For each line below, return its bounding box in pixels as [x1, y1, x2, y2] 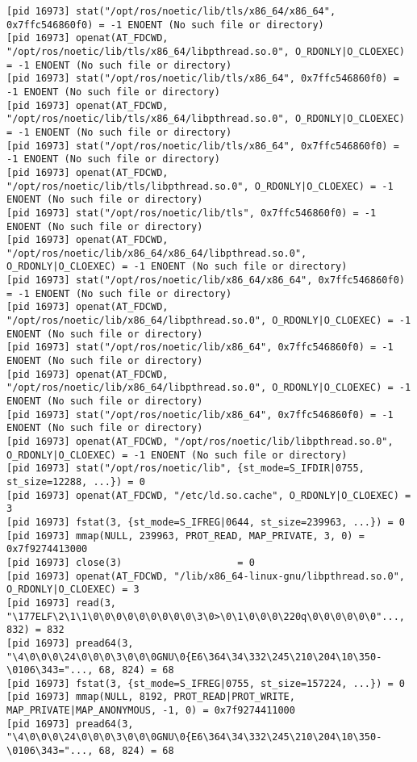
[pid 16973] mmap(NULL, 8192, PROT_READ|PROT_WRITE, [6, 691, 295, 703]
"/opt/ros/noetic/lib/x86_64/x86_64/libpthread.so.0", [6, 247, 307, 259]
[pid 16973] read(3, [6, 597, 117, 609]
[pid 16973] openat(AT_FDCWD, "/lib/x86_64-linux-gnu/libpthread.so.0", [6, 570, 405, 582]
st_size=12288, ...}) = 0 [6, 475, 145, 488]
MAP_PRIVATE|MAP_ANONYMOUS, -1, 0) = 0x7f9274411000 [6, 705, 295, 717]
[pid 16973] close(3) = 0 [6, 556, 255, 568]
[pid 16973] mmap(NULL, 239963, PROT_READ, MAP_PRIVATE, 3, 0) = [6, 530, 365, 542]
